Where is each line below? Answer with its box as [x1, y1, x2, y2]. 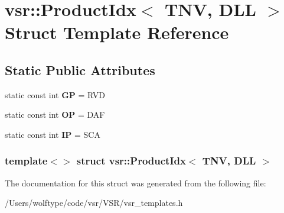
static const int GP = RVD [5, 88, 106, 101]
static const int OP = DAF [5, 108, 105, 121]
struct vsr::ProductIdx [76, 153, 186, 168]
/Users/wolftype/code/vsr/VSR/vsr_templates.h [5, 196, 183, 209]
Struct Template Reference [5, 20, 229, 44]
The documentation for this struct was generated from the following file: [5, 176, 266, 189]
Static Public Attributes [5, 60, 155, 79]
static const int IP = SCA [5, 128, 100, 140]
